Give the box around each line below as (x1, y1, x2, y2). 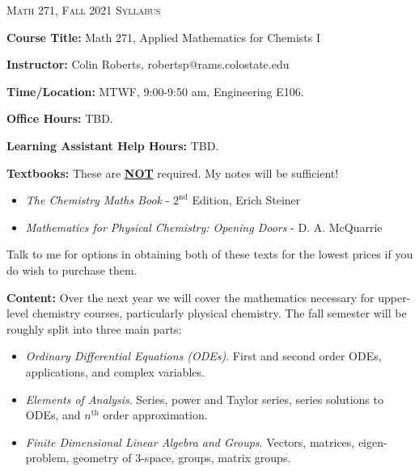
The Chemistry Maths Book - (25, 191, 170, 208)
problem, (25, 449, 70, 466)
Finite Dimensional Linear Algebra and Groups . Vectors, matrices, (25, 433, 355, 450)
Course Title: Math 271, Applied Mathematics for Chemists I (6, 28, 321, 45)
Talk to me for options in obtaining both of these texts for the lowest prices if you (6, 246, 413, 263)
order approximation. (103, 406, 208, 423)
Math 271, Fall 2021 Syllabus (6, 2, 161, 18)
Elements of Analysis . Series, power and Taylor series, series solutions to (25, 390, 383, 407)
